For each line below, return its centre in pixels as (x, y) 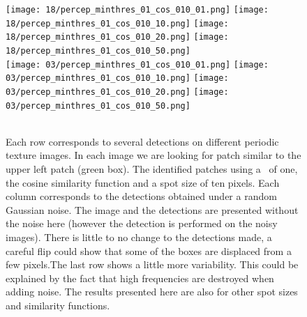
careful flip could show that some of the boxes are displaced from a (149, 250)
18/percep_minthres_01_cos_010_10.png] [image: (117, 23)
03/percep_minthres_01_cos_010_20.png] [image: (117, 92)
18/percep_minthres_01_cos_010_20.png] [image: (117, 37)
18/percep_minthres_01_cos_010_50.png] (98, 51)
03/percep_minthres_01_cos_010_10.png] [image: (117, 78)
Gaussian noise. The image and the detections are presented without (152, 209)
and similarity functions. (58, 305)
